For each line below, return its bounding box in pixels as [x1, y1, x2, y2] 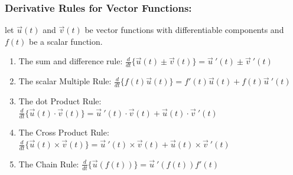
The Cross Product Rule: [18, 126, 109, 138]
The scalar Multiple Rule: [18, 75, 112, 87]
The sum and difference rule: [18, 55, 123, 67]
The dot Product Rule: [18, 95, 102, 107]
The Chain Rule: [18, 157, 79, 170]
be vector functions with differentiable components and [84, 24, 284, 36]
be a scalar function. [29, 35, 103, 47]
